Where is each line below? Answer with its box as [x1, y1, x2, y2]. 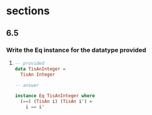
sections [6, 4, 50, 18]
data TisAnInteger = [14, 66, 66, 72]
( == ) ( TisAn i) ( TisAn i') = [20, 98, 93, 105]
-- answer [14, 82, 40, 88]
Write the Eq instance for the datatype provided [6, 46, 147, 54]
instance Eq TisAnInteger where [14, 93, 95, 99]
